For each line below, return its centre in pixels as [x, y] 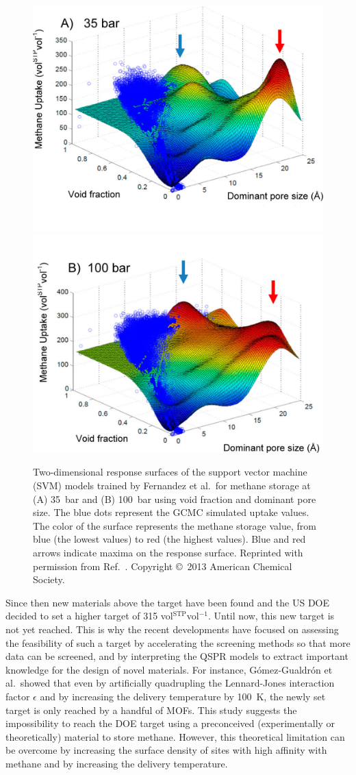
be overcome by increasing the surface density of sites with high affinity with [166, 750]
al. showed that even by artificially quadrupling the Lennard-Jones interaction [170, 683]
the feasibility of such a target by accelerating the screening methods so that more [178, 642]
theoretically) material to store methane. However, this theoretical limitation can [175, 736]
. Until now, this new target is [271, 616]
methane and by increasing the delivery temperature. [117, 763]
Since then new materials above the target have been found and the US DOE [168, 602]
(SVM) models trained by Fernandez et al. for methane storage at [172, 485]
